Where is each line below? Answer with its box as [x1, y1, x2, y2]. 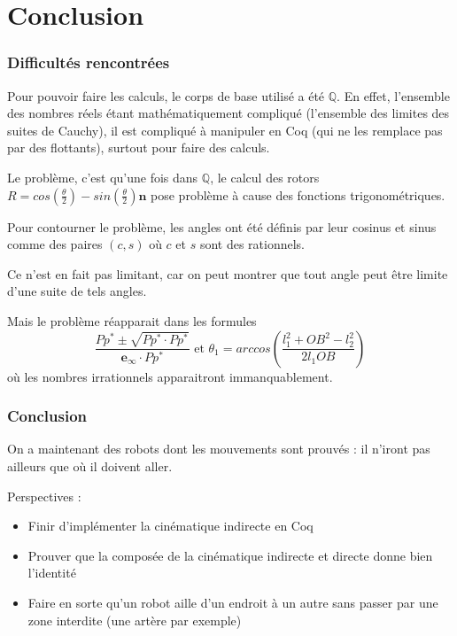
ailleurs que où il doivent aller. [7, 456, 173, 475]
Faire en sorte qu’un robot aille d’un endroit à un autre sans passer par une [27, 593, 438, 611]
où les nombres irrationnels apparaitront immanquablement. [7, 367, 333, 385]
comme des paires [7, 235, 103, 253]
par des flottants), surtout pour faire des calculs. [7, 138, 270, 157]
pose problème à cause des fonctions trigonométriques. [151, 185, 445, 204]
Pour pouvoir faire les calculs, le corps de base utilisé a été [7, 86, 325, 105]
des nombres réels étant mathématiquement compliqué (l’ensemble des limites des [7, 104, 450, 122]
